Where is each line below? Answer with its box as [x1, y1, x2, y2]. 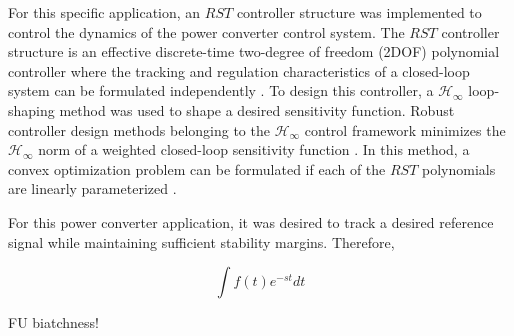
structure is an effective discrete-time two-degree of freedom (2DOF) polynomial [8, 41, 500, 62]
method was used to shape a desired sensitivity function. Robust [59, 99, 455, 120]
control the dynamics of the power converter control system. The [8, 21, 405, 42]
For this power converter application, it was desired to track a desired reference [8, 211, 494, 232]
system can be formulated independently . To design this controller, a [8, 80, 434, 101]
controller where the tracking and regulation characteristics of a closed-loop [8, 60, 470, 81]
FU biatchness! [8, 312, 99, 333]
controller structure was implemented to [236, 2, 482, 22]
